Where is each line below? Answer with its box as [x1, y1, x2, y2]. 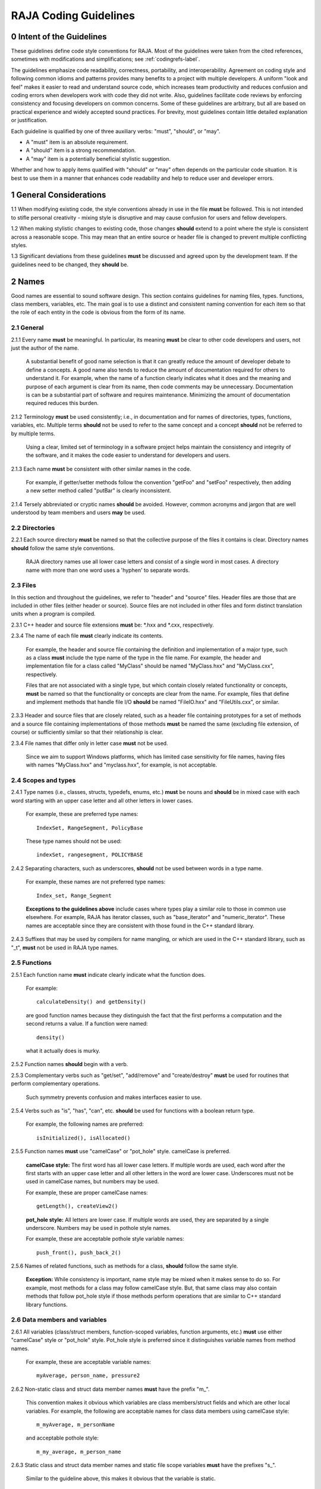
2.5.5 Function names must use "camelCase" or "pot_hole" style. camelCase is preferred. [11, 1148, 231, 1155]
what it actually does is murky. [26, 1047, 100, 1054]
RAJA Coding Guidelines [11, 9, 135, 22]
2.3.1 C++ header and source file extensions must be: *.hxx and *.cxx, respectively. [11, 621, 214, 628]
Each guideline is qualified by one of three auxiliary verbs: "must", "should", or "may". [11, 127, 221, 135]
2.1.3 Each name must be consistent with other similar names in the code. [11, 465, 191, 472]
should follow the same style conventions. [11, 544, 115, 552]
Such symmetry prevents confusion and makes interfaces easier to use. [26, 1094, 202, 1101]
